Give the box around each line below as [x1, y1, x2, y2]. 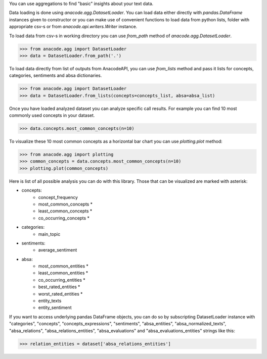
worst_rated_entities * [38, 291, 83, 297]
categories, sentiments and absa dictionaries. [9, 72, 102, 79]
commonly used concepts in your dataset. [9, 112, 95, 118]
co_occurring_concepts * [38, 215, 90, 221]
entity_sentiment [38, 305, 72, 310]
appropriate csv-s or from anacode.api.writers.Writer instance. [9, 24, 137, 30]
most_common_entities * [38, 263, 89, 269]
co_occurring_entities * [38, 277, 86, 283]
